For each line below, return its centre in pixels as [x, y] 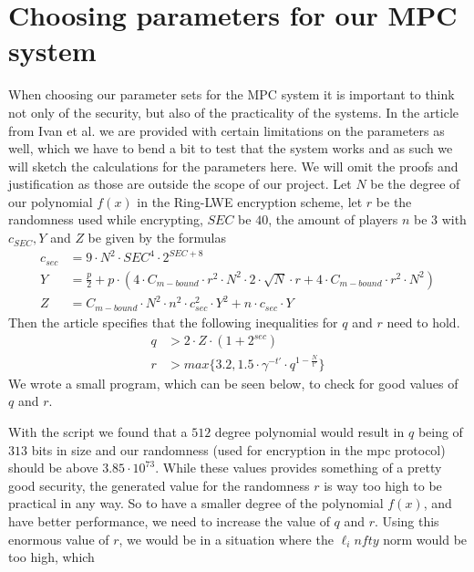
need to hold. [423, 322]
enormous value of [59, 539]
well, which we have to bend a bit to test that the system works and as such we [231, 148]
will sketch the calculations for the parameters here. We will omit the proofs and [233, 166]
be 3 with [440, 219]
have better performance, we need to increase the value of [169, 520]
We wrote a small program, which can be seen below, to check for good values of [233, 383]
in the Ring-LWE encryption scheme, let [250, 201]
